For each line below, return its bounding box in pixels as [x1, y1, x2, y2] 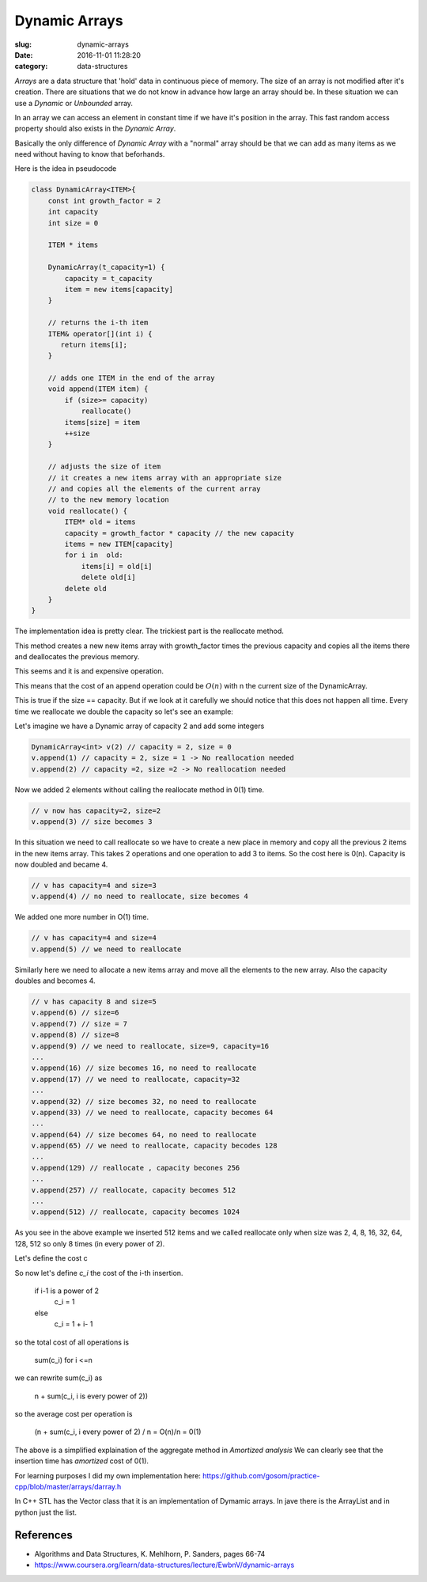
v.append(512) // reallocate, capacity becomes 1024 [31, 1208, 240, 1216]
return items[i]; [60, 340, 128, 349]
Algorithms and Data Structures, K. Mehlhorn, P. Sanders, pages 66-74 [34, 1549, 266, 1558]
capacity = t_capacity [64, 274, 153, 283]
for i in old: [64, 551, 124, 560]
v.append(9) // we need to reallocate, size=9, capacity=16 [31, 1041, 270, 1050]
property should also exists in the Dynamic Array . [14, 123, 176, 134]
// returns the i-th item [47, 318, 149, 328]
